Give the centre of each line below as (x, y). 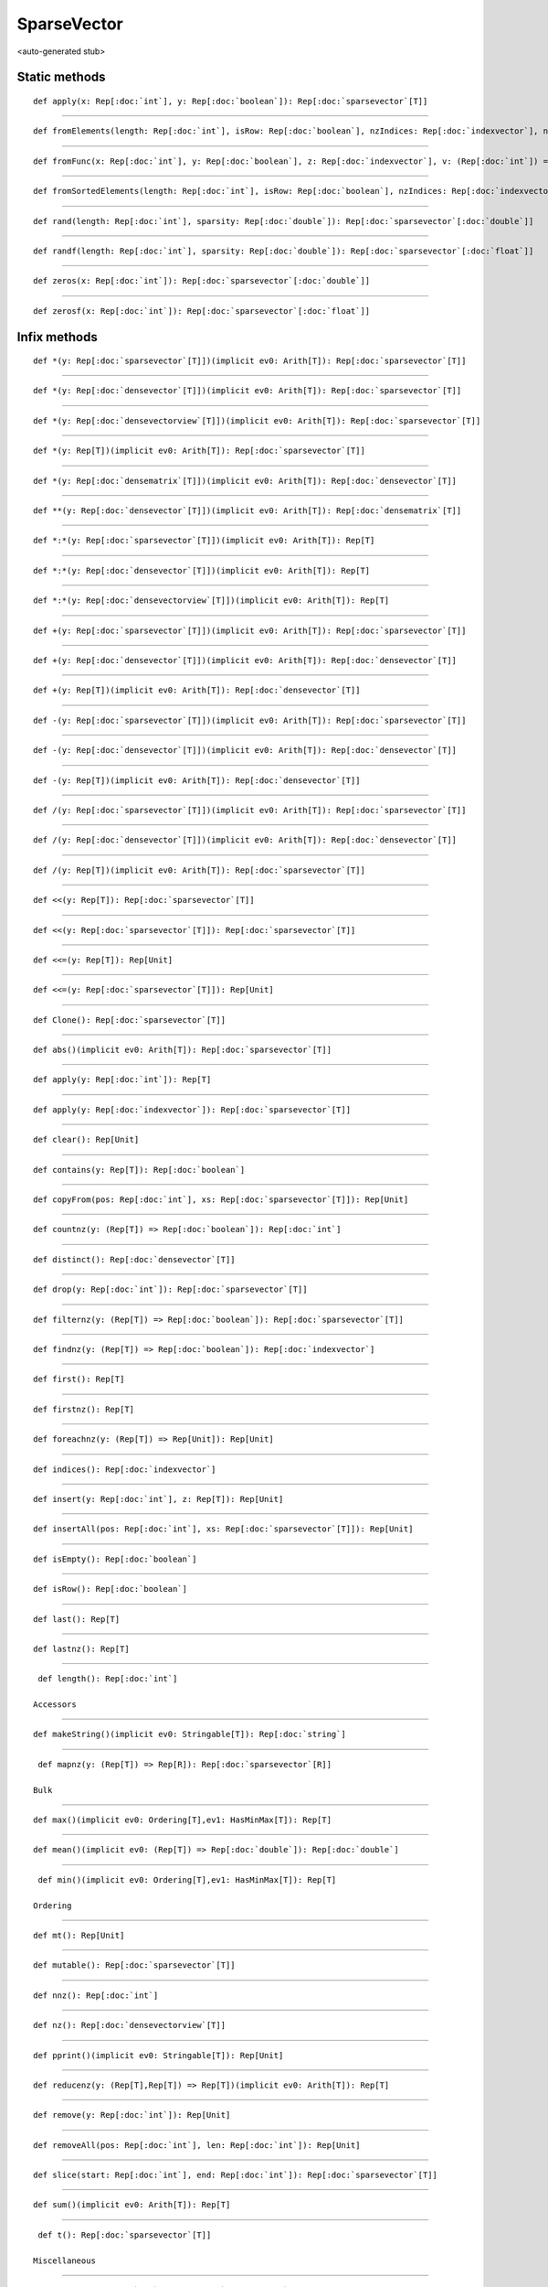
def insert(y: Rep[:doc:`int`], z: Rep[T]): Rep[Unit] (158, 1499)
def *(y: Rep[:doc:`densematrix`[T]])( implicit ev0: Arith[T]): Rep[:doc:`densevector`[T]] (245, 481)
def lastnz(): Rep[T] (81, 1648)
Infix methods (57, 337)
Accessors (55, 1705)
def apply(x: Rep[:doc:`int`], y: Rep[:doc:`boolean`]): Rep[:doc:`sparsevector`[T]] (231, 101)
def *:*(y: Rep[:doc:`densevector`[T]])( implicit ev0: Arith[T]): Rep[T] (202, 570)
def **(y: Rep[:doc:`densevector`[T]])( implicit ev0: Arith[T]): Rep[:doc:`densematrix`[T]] (248, 511)
